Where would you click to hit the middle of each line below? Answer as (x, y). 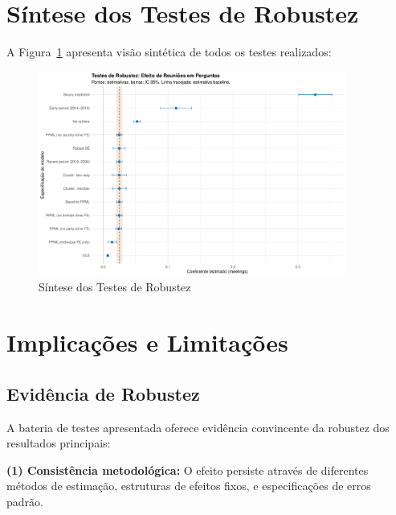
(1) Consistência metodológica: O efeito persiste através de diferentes (188, 470)
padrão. (25, 501)
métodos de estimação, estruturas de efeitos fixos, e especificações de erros (189, 486)
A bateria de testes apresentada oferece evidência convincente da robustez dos (198, 427)
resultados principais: (59, 443)
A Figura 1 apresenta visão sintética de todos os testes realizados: (169, 52)
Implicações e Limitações (147, 342)
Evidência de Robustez (103, 393)
